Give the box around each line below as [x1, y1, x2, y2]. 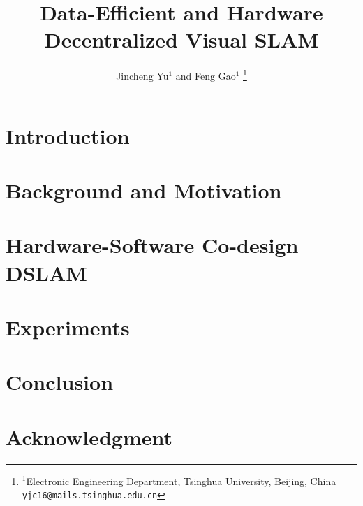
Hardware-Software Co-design [6, 231, 299, 259]
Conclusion [6, 368, 114, 396]
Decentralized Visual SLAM [44, 25, 319, 54]
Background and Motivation [6, 175, 282, 204]
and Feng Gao [175, 68, 236, 82]
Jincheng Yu [116, 68, 169, 82]
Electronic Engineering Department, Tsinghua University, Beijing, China [26, 473, 336, 488]
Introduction [6, 121, 130, 150]
